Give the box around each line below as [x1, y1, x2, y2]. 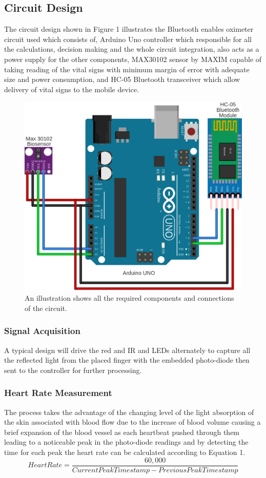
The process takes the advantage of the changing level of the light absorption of [4, 406, 254, 417]
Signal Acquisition [4, 324, 80, 337]
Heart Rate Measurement [4, 386, 112, 399]
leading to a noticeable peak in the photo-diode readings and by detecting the [4, 437, 249, 447]
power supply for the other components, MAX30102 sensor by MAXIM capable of [4, 53, 262, 64]
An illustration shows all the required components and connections [25, 293, 234, 303]
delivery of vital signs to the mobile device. [4, 84, 139, 94]
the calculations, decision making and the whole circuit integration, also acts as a [4, 44, 259, 54]
